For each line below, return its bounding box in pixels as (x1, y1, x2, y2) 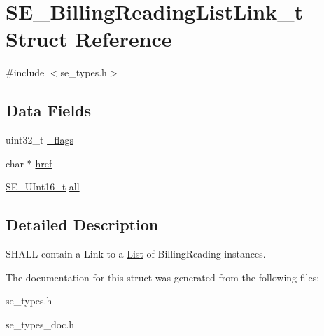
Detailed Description (6, 213, 159, 235)
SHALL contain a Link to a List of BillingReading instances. (6, 246, 266, 261)
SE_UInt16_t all (6, 179, 80, 194)
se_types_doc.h (6, 316, 75, 331)
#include (6, 65, 45, 80)
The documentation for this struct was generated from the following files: (6, 269, 320, 284)
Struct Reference (6, 24, 172, 53)
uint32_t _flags (6, 132, 73, 147)
